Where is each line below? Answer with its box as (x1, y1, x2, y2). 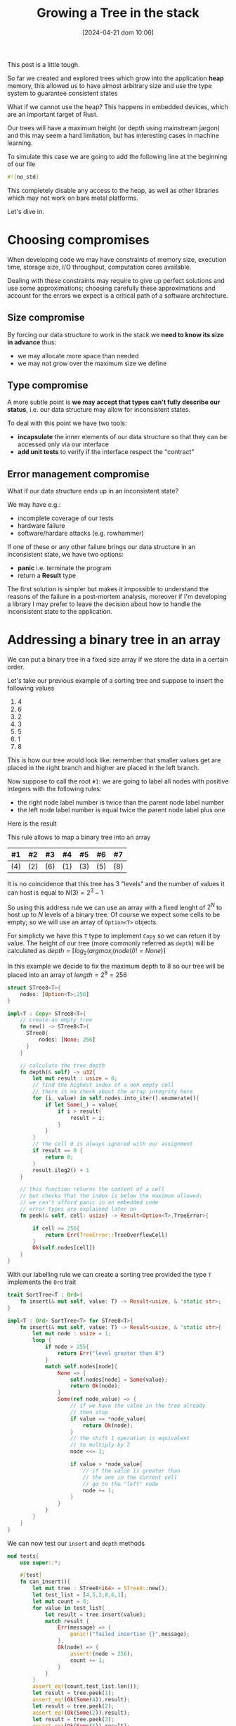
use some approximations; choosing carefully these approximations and (7, 284, 216, 292)
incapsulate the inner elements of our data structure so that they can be (17, 433, 228, 441)
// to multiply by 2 (70, 1442, 131, 1449)
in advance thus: (7, 338, 57, 346)
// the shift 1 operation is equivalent (70, 1435, 190, 1442)
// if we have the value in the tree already (70, 1402, 206, 1409)
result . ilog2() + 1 (32, 1166, 90, 1173)
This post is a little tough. (7, 60, 80, 68)
